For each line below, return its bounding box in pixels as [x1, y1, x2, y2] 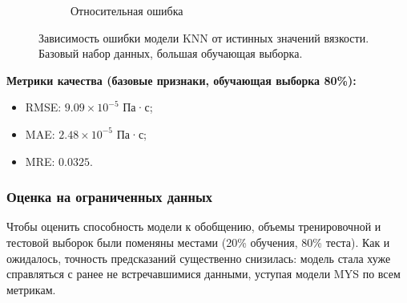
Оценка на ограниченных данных [6, 187, 212, 207]
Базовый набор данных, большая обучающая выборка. [38, 45, 303, 62]
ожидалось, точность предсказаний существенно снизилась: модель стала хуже [6, 249, 391, 266]
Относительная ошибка [71, 2, 183, 18]
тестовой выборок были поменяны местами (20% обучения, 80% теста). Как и [6, 233, 390, 250]
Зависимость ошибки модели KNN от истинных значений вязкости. [38, 29, 369, 46]
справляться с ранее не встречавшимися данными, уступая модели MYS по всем [6, 265, 401, 282]
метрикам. [6, 281, 56, 297]
